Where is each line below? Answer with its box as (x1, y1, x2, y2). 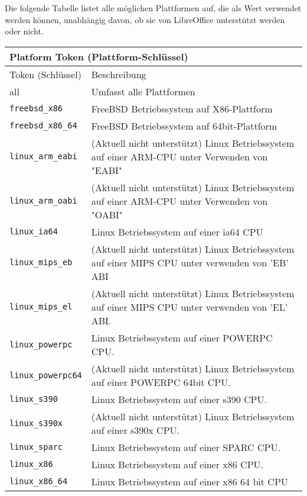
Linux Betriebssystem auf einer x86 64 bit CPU (91, 474, 288, 488)
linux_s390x (9, 418, 63, 428)
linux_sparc (9, 442, 63, 452)
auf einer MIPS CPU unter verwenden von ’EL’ (91, 299, 288, 314)
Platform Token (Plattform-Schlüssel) (9, 49, 188, 63)
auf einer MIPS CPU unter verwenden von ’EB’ (91, 255, 289, 269)
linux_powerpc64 (9, 370, 82, 380)
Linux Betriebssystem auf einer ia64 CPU (91, 224, 263, 239)
